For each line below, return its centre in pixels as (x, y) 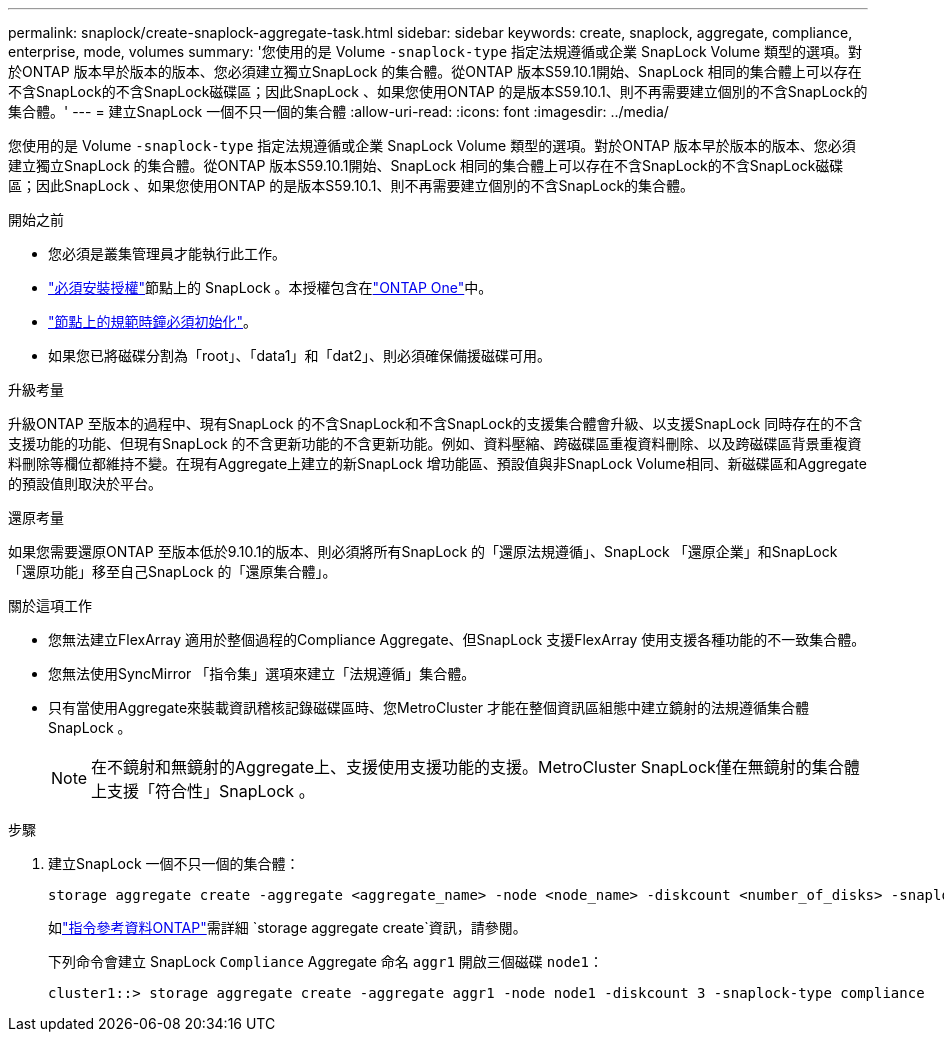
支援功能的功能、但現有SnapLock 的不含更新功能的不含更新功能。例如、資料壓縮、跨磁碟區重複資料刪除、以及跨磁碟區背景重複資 (435, 443)
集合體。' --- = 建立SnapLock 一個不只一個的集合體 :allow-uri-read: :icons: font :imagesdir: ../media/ (338, 111)
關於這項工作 (50, 605)
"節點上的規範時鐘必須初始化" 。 (153, 321)
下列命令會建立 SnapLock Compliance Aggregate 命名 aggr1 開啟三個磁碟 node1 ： (325, 961)
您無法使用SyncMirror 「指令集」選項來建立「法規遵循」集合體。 (262, 673)
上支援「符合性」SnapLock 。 (203, 791)
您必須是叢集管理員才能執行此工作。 (167, 253)
